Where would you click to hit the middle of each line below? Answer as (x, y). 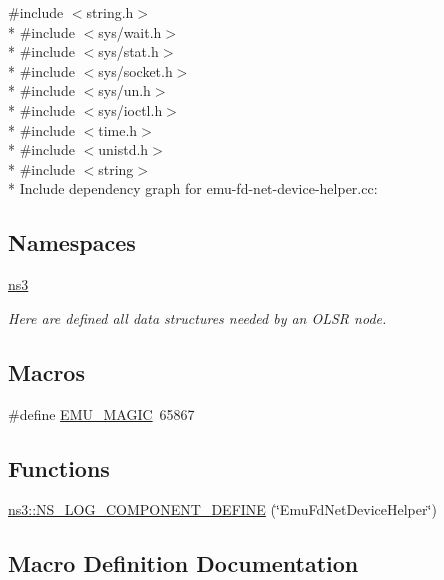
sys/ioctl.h (130, 109)
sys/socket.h (135, 70)
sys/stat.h (128, 51)
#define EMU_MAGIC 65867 (101, 413)
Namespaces (72, 242)
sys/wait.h (130, 31)
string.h (110, 12)
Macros (46, 371)
